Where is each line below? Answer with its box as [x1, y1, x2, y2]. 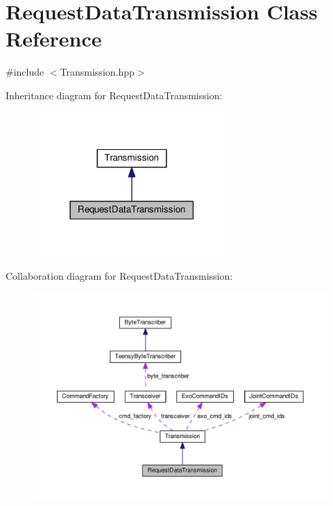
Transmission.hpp [60, 65, 135, 79]
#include [6, 65, 44, 79]
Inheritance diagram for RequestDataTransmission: [6, 87, 223, 102]
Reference [6, 24, 102, 53]
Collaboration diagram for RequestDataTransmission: [6, 268, 233, 282]
